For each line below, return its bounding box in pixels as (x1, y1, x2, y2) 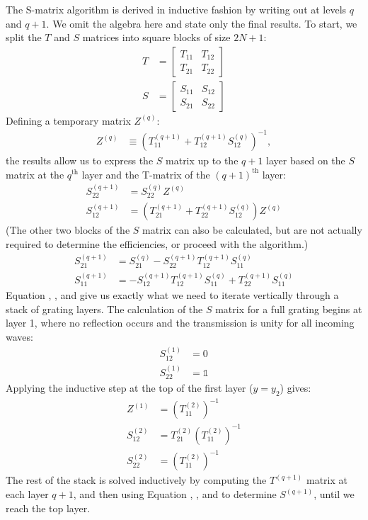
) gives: (280, 380, 311, 395)
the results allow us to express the (6, 152, 154, 167)
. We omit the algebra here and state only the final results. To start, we (46, 16, 357, 30)
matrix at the (6, 166, 64, 181)
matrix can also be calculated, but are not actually (142, 222, 362, 237)
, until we (314, 487, 355, 502)
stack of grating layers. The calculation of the (6, 301, 203, 316)
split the (6, 30, 42, 45)
